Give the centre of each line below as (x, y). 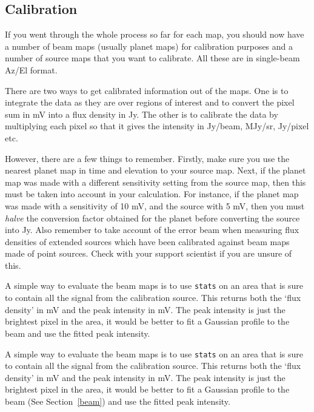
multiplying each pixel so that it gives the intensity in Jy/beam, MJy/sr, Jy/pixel (157, 126)
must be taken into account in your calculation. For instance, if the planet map (152, 194)
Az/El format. (31, 69)
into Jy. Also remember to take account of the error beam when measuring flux (152, 230)
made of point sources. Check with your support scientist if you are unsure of (149, 253)
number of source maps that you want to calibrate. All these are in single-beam (152, 58)
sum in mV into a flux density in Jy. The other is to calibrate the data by (142, 114)
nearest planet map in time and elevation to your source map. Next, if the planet (155, 170)
